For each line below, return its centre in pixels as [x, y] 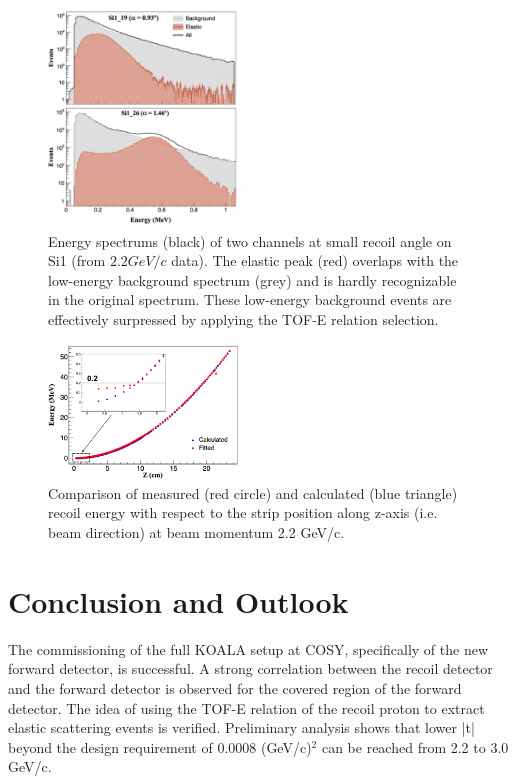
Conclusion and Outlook [178, 600]
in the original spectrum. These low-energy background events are [250, 299]
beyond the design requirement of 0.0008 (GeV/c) [160, 746]
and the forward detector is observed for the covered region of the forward [235, 687]
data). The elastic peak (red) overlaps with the [315, 260]
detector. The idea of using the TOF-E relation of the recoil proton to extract [246, 707]
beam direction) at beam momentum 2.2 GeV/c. [196, 532]
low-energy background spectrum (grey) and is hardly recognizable [252, 279]
